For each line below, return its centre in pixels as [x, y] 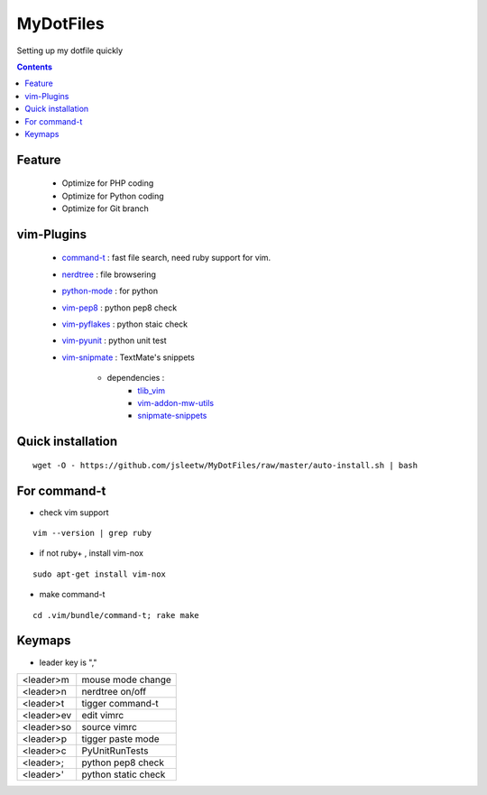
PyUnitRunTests [115, 751]
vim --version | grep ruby [92, 533]
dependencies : [136, 378]
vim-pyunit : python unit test [114, 341]
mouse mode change [126, 679]
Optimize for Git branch [105, 208]
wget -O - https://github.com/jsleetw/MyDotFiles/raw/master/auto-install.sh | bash [225, 465]
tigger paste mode [120, 738]
